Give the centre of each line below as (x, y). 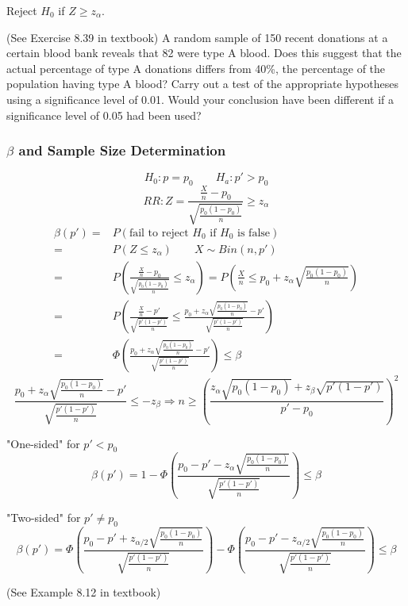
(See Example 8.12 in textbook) (84, 592)
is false (254, 233)
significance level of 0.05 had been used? (104, 115)
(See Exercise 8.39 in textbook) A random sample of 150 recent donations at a (197, 37)
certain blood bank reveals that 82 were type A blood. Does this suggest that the (204, 53)
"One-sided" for (43, 443)
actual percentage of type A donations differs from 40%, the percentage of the (196, 68)
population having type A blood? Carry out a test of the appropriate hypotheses (202, 84)
